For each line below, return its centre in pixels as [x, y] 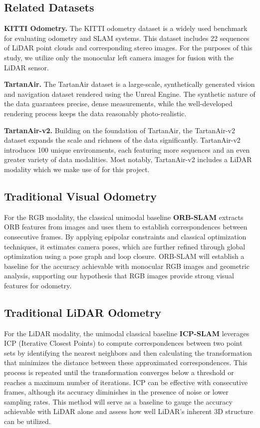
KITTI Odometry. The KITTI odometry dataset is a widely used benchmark [126, 28]
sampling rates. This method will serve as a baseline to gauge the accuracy [118, 401]
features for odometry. [38, 285]
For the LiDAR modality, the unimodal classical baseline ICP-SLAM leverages [127, 333]
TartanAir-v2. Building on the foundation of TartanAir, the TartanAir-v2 [120, 130]
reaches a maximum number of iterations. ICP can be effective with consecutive [126, 382]
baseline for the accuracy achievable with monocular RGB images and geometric [127, 266]
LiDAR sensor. [26, 67]
